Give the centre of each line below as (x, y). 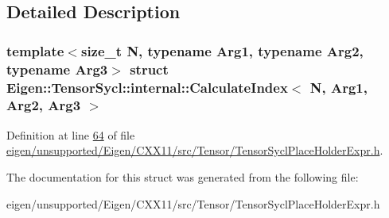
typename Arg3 (57, 69)
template (35, 50)
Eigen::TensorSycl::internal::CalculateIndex (147, 87)
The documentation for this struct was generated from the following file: (183, 176)
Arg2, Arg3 (44, 105)
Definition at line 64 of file (71, 134)
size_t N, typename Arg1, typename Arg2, (222, 50)
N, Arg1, (338, 87)
